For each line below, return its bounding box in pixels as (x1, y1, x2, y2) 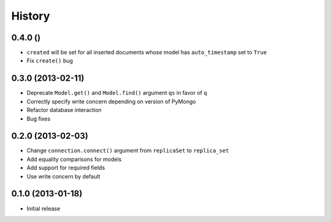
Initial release (26, 205, 61, 212)
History (11, 9, 50, 23)
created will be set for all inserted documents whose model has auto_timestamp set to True (26, 49, 267, 56)
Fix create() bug (26, 57, 74, 64)
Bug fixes (26, 115, 51, 122)
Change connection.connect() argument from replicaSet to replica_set (26, 147, 229, 154)
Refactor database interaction (26, 106, 102, 114)
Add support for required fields (26, 164, 105, 171)
